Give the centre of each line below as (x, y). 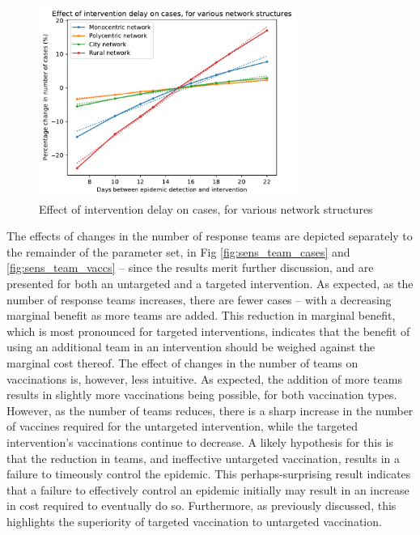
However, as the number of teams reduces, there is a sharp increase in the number (210, 410)
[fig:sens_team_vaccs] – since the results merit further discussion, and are (190, 267)
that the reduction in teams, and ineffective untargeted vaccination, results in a (204, 458)
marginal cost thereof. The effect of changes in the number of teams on (182, 363)
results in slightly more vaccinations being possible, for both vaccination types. (202, 395)
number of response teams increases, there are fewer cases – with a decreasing (199, 299)
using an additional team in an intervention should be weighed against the (191, 347)
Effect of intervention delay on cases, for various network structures (206, 208)
